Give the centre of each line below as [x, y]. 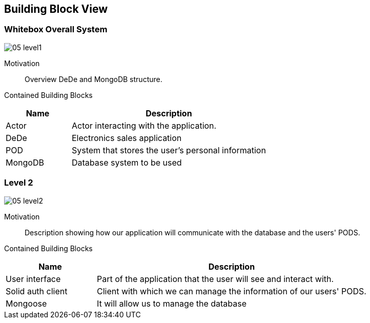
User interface [33, 279]
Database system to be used [127, 162]
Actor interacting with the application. [144, 125]
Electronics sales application [127, 138]
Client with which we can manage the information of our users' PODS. [231, 291]
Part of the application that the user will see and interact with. [215, 279]
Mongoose [26, 303]
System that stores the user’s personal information [169, 150]
